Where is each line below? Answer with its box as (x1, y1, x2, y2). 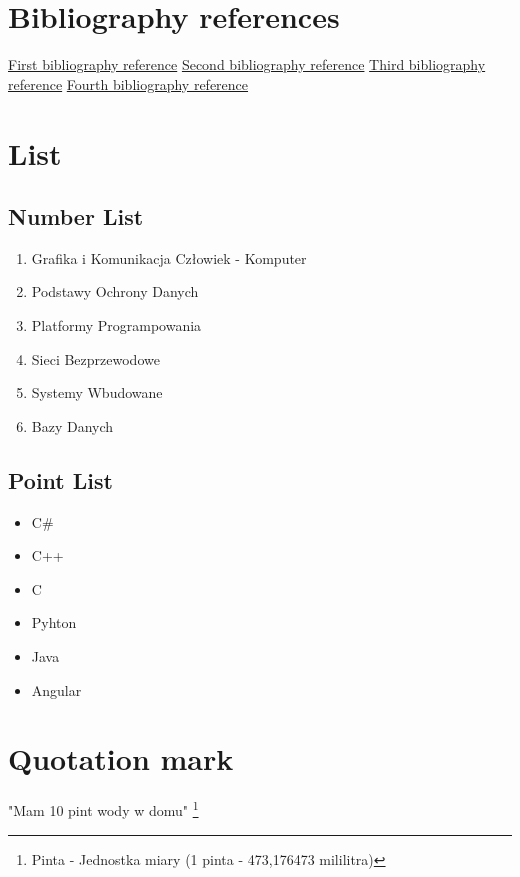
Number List (8, 201, 144, 232)
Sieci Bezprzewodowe (31, 348, 160, 369)
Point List (8, 464, 113, 495)
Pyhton (31, 612, 77, 633)
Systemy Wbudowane (31, 382, 163, 403)
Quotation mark (8, 738, 234, 779)
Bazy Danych (31, 415, 114, 436)
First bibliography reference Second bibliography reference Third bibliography (8, 54, 486, 75)
